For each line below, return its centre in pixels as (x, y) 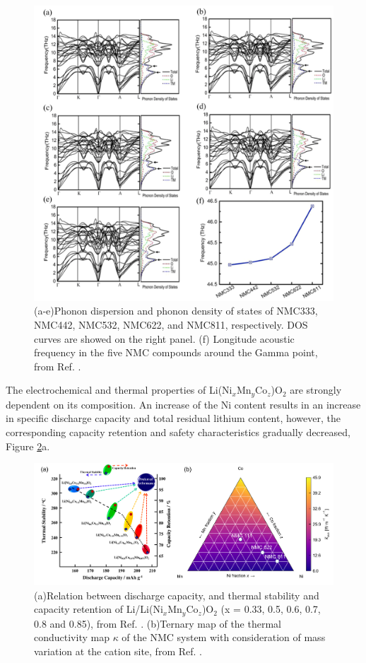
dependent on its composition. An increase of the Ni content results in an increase (183, 404)
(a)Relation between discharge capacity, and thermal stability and (177, 595)
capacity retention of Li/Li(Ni (99, 609)
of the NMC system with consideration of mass (224, 637)
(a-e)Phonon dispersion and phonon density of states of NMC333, (176, 311)
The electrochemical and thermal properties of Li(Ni (119, 390)
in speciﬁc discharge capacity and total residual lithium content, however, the (173, 418)
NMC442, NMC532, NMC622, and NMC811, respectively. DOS (171, 324)
